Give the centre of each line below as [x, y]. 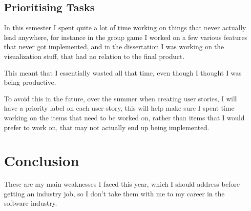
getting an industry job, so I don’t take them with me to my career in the [114, 193]
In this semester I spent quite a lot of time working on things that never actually [125, 28]
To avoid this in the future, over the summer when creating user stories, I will [120, 98]
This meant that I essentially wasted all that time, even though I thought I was [123, 72]
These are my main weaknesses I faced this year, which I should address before [122, 184]
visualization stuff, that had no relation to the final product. [94, 56]
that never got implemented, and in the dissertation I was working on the [114, 47]
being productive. [30, 82]
